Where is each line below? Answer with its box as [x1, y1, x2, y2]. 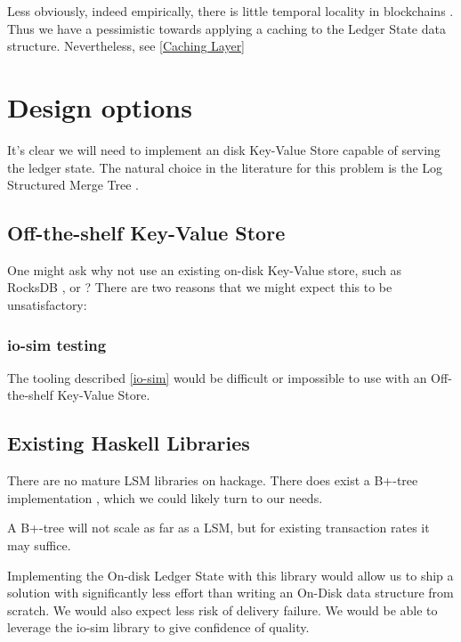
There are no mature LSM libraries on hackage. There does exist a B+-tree [7, 471, 418, 490]
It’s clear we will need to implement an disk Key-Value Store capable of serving [7, 140, 441, 158]
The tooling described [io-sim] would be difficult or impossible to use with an [7, 368, 427, 386]
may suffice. [7, 536, 71, 555]
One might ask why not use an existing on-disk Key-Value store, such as [7, 260, 402, 279]
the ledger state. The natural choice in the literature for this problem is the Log [7, 158, 443, 176]
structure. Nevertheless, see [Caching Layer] [7, 37, 246, 55]
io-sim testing [7, 333, 107, 355]
